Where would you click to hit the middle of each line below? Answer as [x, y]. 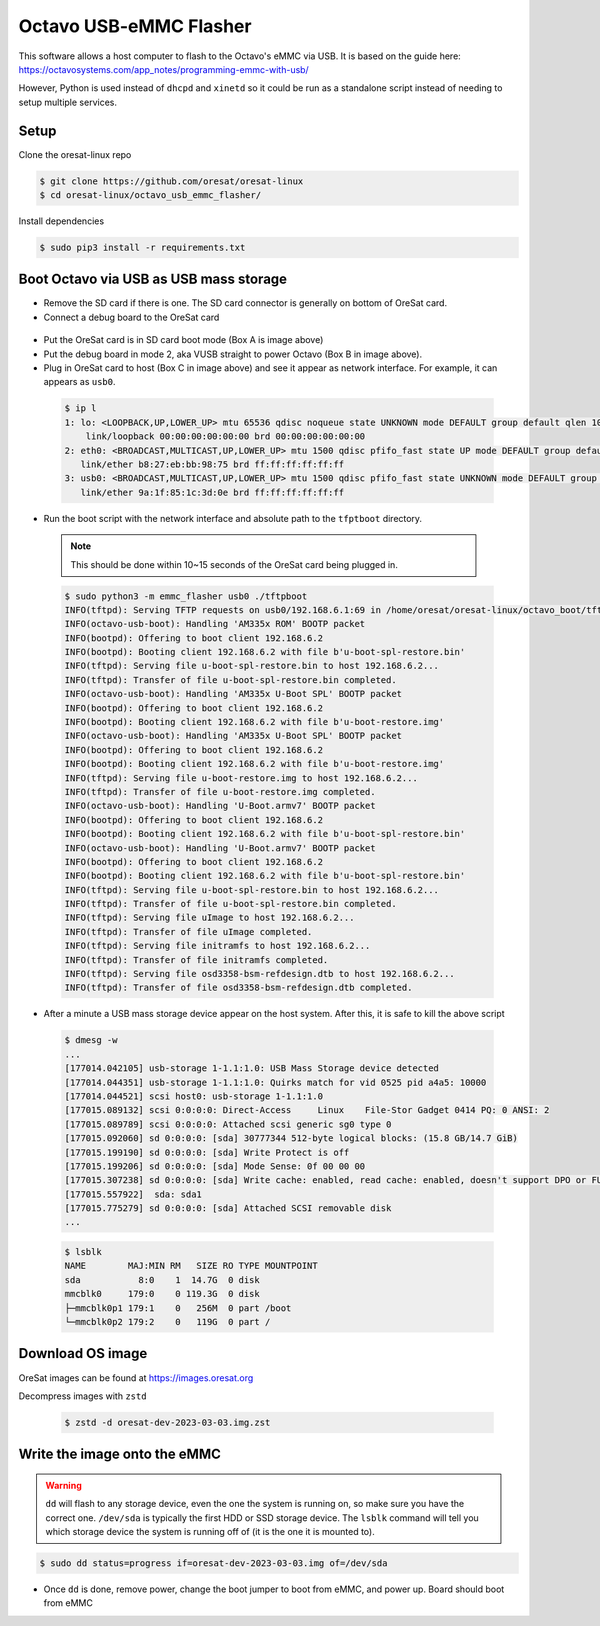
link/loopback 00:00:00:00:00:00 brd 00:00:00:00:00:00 [225, 436]
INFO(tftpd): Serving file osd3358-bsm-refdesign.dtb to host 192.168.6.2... [259, 974]
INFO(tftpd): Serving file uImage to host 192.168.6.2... [209, 918]
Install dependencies [61, 221]
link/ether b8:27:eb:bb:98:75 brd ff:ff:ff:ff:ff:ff [212, 464]
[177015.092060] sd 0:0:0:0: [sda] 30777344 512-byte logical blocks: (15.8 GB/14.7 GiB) [291, 1138]
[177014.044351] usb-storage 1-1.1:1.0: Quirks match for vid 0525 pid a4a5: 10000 [275, 1082]
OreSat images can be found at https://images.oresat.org [136, 1377]
